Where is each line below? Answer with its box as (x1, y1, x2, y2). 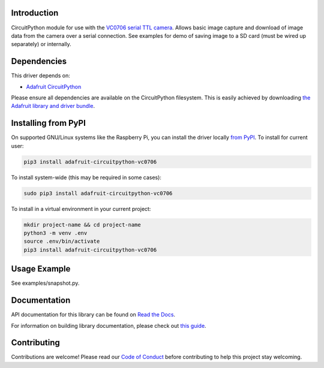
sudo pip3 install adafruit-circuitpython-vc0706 (23, 189, 173, 197)
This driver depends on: (11, 72, 70, 79)
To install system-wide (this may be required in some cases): (11, 174, 162, 181)
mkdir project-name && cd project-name (23, 221, 141, 228)
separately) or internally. (11, 41, 71, 48)
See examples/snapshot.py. (11, 279, 80, 287)
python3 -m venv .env (23, 230, 88, 236)
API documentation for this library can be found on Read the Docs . (11, 311, 176, 318)
